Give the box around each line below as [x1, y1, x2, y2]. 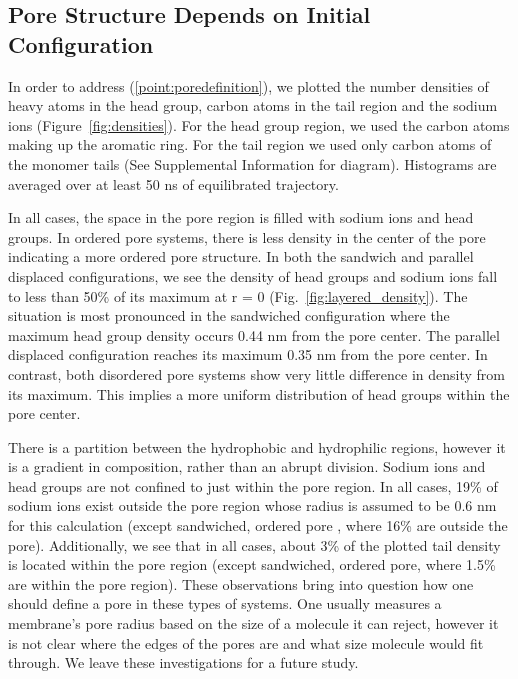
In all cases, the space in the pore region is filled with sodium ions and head [8, 207, 474, 228]
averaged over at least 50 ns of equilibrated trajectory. [8, 173, 339, 194]
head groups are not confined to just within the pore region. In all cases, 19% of [8, 475, 498, 496]
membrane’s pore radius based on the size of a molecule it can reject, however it [8, 613, 499, 634]
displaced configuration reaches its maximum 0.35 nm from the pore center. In [8, 344, 488, 365]
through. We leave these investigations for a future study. [8, 652, 359, 673]
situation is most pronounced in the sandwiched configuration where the [8, 305, 450, 326]
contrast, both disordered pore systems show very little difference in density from [8, 363, 506, 384]
